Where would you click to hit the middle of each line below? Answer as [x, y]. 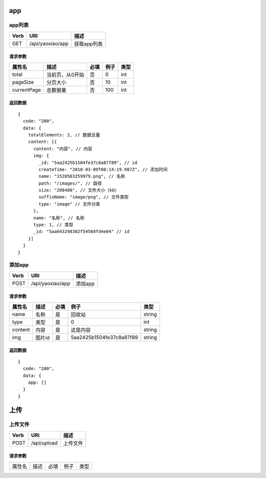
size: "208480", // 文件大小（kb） [79, 190]
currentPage [27, 90]
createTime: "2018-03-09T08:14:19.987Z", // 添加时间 [103, 169]
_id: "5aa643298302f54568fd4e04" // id [82, 232]
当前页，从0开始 [66, 75]
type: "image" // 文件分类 [69, 204]
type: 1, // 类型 [53, 225]
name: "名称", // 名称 [59, 218]
